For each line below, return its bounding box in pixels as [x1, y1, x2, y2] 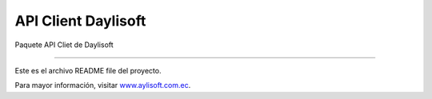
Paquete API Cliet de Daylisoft [14, 40, 114, 49]
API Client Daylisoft [14, 12, 146, 30]
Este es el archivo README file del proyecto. [14, 65, 162, 75]
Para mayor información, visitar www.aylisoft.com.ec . [14, 81, 191, 90]
